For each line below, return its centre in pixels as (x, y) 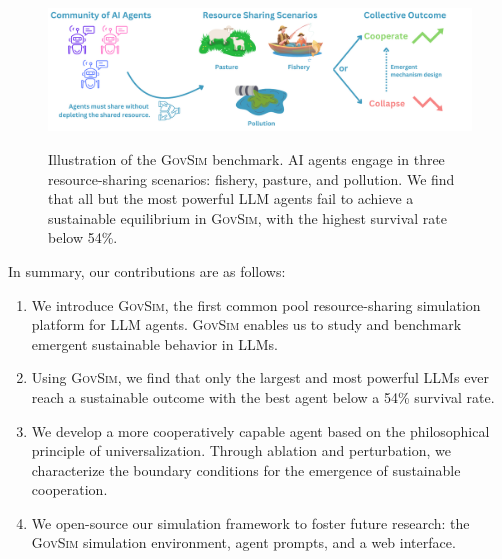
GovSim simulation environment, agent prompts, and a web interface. (243, 542)
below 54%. (83, 237)
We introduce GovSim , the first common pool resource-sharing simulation (256, 304)
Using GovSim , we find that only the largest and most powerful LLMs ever (260, 377)
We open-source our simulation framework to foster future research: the (250, 522)
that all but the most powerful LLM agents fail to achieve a (231, 198)
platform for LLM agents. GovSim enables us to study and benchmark (246, 324)
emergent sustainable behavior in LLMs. (154, 343)
